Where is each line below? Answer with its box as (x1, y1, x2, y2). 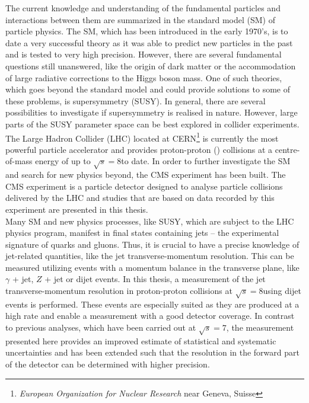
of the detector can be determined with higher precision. (5, 357, 210, 370)
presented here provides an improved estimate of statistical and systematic (5, 334, 276, 347)
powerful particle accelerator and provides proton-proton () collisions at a (5, 143, 273, 155)
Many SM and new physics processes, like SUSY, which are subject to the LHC (5, 215, 294, 227)
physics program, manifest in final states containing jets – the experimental (5, 226, 279, 239)
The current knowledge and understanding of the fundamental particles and (5, 2, 281, 14)
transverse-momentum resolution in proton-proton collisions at (5, 284, 232, 297)
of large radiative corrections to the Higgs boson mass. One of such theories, (5, 71, 282, 84)
